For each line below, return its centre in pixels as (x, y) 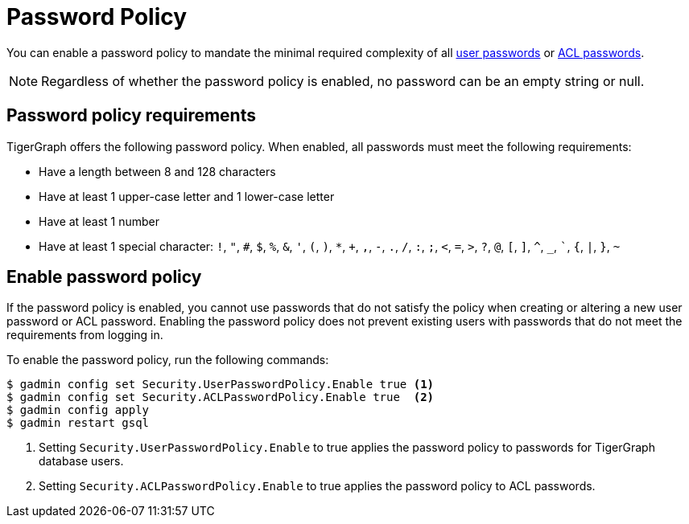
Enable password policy (104, 277)
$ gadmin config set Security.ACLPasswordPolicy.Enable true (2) (221, 397)
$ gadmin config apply (78, 410)
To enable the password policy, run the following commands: (168, 360)
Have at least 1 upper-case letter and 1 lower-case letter (187, 196)
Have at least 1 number (99, 221)
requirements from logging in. (85, 335)
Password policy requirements (131, 116)
